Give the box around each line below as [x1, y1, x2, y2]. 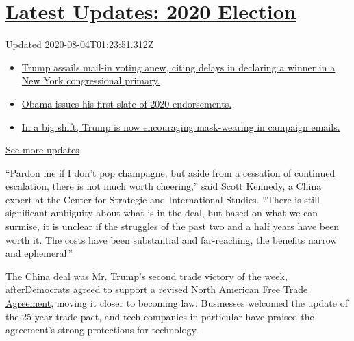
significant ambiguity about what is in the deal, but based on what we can [5, 205, 318, 220]
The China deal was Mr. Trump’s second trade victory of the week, [5, 268, 288, 283]
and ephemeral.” [5, 246, 73, 260]
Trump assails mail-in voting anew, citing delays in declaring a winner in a [21, 60, 336, 74]
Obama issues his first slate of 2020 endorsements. [21, 96, 232, 110]
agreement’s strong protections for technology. [5, 323, 199, 337]
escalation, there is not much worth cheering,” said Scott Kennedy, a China [5, 179, 322, 193]
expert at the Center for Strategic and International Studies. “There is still [5, 192, 320, 206]
